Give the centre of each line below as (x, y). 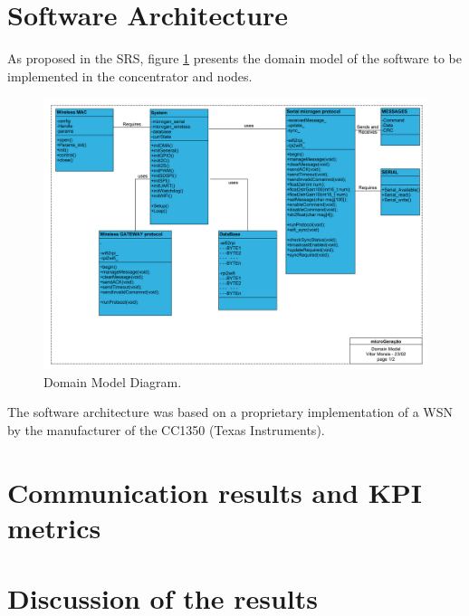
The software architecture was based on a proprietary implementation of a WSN (230, 412)
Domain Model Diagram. (113, 381)
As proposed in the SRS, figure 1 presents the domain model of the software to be (234, 58)
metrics (54, 527)
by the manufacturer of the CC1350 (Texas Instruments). (166, 429)
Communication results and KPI (215, 492)
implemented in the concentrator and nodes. (130, 76)
